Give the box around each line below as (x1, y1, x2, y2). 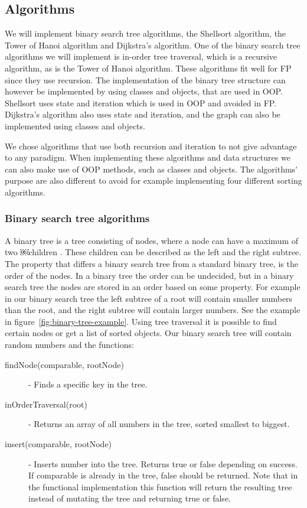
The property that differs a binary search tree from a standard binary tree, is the (5, 257, 298, 269)
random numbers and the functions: (5, 338, 134, 351)
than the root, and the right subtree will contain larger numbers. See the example (5, 304, 301, 316)
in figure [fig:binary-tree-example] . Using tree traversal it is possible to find (5, 315, 277, 327)
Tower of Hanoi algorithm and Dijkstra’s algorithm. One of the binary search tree (5, 38, 301, 51)
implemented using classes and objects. (5, 119, 145, 132)
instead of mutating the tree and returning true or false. (28, 492, 231, 504)
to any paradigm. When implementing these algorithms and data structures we (5, 151, 290, 164)
